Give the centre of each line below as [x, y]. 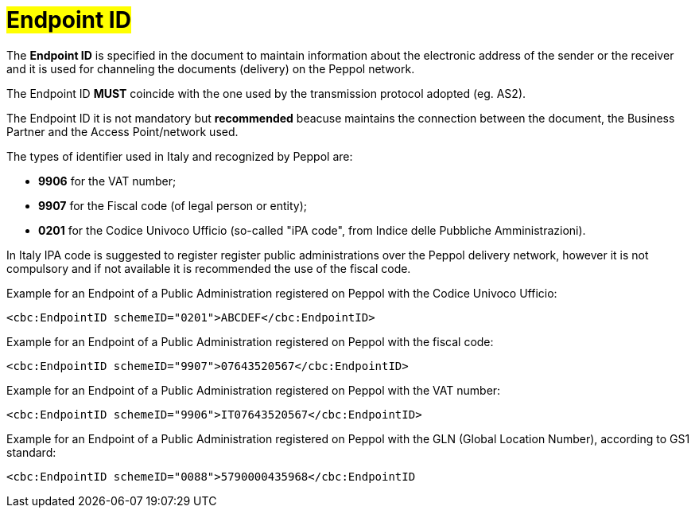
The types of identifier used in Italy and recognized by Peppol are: [180, 156]
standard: [31, 452]
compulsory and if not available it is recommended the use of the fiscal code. [209, 268]
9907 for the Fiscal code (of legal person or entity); [173, 205]
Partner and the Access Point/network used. [122, 131]
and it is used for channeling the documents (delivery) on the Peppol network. [211, 68]
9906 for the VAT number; [107, 181]
